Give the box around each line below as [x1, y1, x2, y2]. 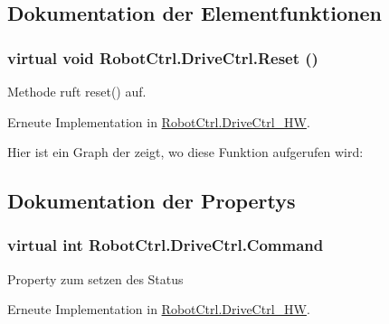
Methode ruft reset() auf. [7, 82, 147, 100]
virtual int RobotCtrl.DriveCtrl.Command [7, 234, 324, 256]
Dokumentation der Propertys [7, 187, 296, 215]
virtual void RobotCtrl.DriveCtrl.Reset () [7, 46, 318, 69]
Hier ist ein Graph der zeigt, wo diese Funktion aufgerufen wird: [7, 143, 364, 162]
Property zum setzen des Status [7, 269, 184, 288]
